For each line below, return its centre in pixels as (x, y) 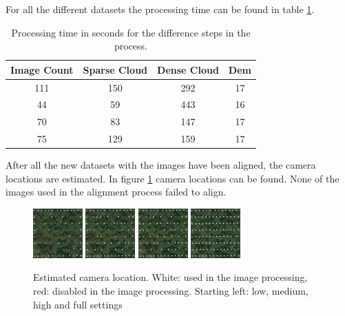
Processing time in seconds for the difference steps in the (131, 32)
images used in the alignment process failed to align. (116, 192)
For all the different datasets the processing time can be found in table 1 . (160, 9)
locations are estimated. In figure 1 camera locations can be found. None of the (172, 178)
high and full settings (78, 304)
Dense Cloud (188, 69)
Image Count (42, 69)
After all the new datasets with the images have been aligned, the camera (161, 165)
